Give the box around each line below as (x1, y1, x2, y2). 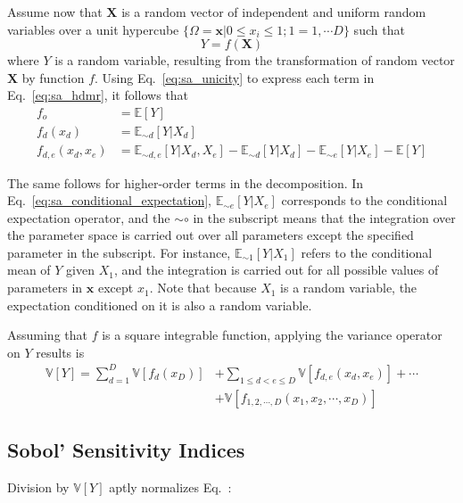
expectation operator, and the (7, 208, 170, 227)
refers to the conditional (301, 243, 433, 261)
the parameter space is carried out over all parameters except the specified (7, 226, 414, 244)
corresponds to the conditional (281, 191, 448, 210)
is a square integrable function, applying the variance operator (102, 326, 442, 344)
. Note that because (149, 278, 257, 297)
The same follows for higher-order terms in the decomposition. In (7, 173, 364, 192)
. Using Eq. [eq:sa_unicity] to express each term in (95, 68, 375, 87)
